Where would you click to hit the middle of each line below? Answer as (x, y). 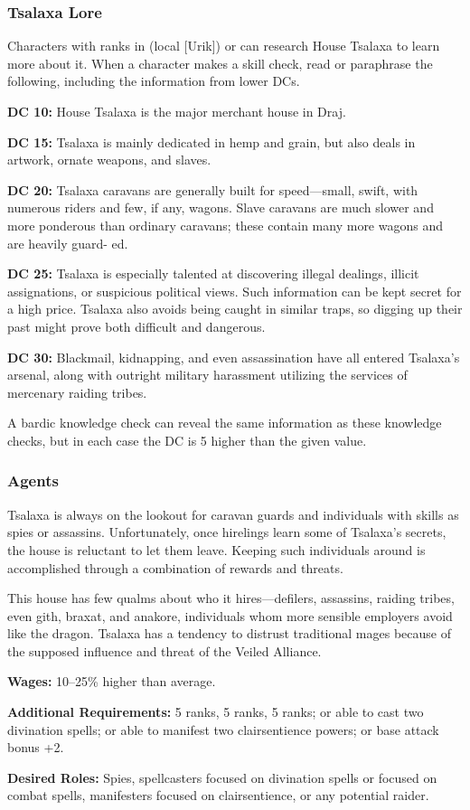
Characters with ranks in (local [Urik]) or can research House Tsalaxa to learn (224, 46)
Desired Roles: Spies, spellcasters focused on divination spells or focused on (222, 777)
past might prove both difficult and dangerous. (136, 326)
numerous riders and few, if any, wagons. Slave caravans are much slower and (221, 207)
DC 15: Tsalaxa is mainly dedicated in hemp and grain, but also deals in (211, 141)
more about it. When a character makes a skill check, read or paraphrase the (220, 63)
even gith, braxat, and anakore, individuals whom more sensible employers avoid (230, 615)
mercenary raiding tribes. (77, 392)
